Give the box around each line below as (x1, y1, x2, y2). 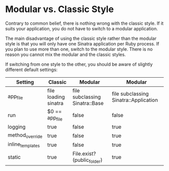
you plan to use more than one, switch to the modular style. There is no (5, 46, 153, 52)
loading (47, 93, 65, 100)
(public (72, 156, 90, 163)
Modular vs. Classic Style (5, 4, 114, 15)
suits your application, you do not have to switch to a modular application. (5, 25, 158, 31)
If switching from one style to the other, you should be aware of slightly (5, 61, 153, 67)
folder (89, 158, 101, 164)
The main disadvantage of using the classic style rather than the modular (5, 35, 157, 41)
